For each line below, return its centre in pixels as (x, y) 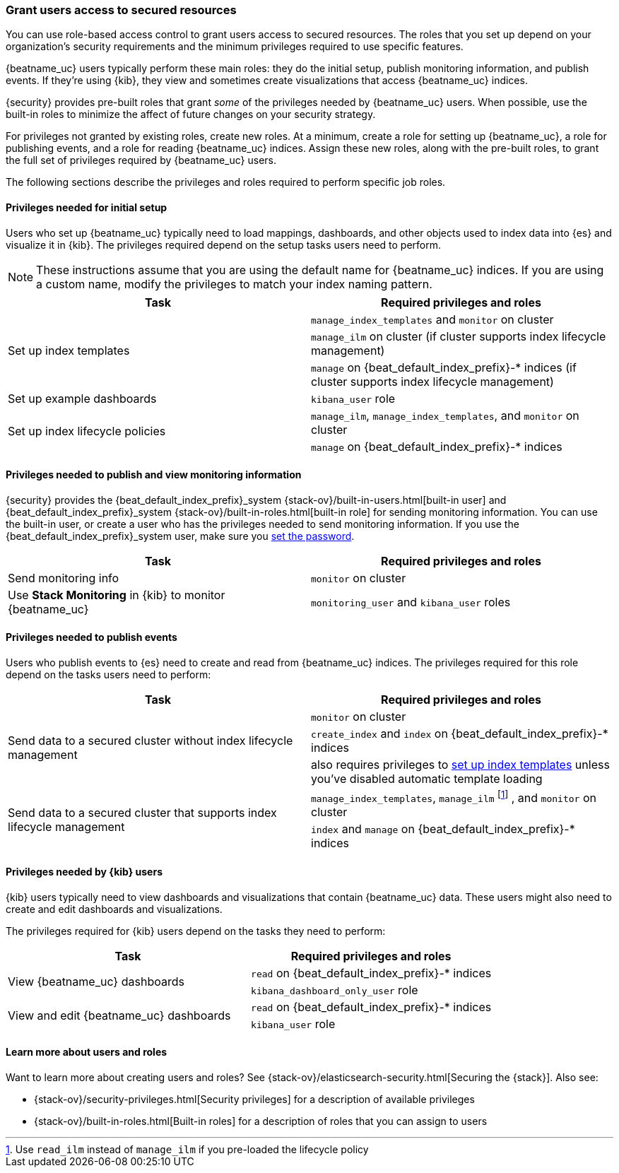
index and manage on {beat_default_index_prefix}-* (443, 829)
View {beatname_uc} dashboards (96, 981)
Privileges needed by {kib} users (84, 871)
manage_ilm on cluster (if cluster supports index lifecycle (459, 336)
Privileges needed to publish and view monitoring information (154, 475)
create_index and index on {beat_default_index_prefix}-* (460, 734)
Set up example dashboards (82, 398)
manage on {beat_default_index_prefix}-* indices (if (444, 367)
